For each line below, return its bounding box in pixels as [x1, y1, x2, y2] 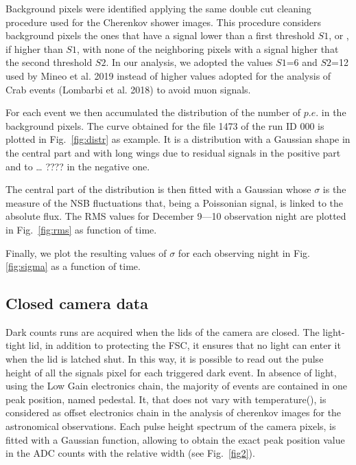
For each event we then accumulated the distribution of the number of [5, 105, 301, 120]
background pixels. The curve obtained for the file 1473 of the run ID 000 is [5, 118, 324, 133]
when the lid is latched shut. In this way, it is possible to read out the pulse [5, 352, 324, 366]
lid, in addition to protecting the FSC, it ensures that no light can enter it [28, 338, 341, 352]
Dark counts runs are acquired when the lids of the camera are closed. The [5, 324, 320, 339]
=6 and [286, 55, 318, 69]
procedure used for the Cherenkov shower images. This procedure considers [5, 14, 322, 29]
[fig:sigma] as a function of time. [5, 259, 141, 273]
